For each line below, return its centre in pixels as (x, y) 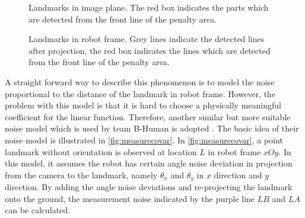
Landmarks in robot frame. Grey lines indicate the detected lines (147, 39)
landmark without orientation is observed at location (101, 151)
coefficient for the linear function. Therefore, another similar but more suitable (148, 116)
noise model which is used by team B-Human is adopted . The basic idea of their (152, 128)
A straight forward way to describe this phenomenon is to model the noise (140, 81)
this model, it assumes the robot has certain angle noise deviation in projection (149, 163)
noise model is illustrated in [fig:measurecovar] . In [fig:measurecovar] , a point (144, 140)
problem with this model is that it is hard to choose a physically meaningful (143, 105)
